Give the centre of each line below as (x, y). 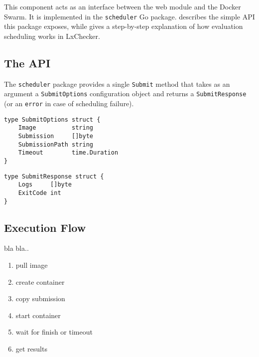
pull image (32, 265)
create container (40, 281)
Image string (56, 128)
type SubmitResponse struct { (54, 176)
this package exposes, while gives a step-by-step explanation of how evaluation (124, 26)
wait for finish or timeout (54, 332)
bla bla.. (16, 248)
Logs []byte (45, 185)
